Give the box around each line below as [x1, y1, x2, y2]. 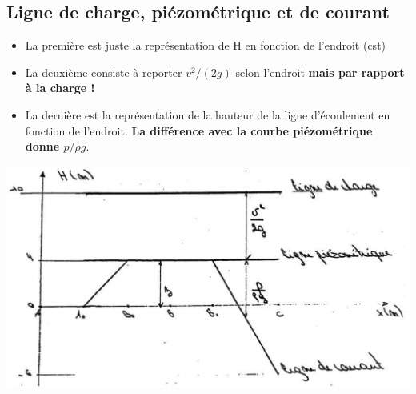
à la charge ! [25, 79, 95, 96]
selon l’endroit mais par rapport [235, 63, 405, 80]
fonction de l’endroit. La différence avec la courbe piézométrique [25, 122, 373, 139]
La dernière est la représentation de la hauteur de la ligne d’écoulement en [25, 106, 390, 123]
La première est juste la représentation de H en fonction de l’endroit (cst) [25, 37, 386, 54]
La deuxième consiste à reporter [25, 63, 182, 80]
